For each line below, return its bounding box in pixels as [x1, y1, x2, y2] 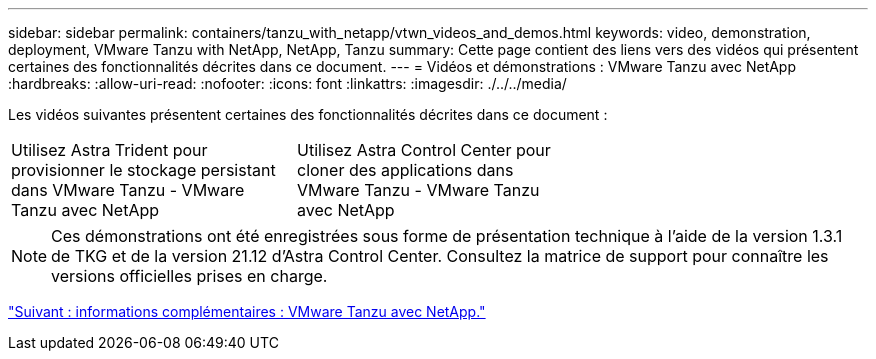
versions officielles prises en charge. [51, 266, 328, 286]
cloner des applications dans [296, 160, 514, 180]
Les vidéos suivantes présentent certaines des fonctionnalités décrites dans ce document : [8, 106, 608, 123]
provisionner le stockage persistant [11, 160, 276, 180]
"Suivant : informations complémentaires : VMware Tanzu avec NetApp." [8, 303, 486, 320]
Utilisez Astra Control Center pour [296, 140, 551, 160]
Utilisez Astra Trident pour [11, 140, 208, 160]
